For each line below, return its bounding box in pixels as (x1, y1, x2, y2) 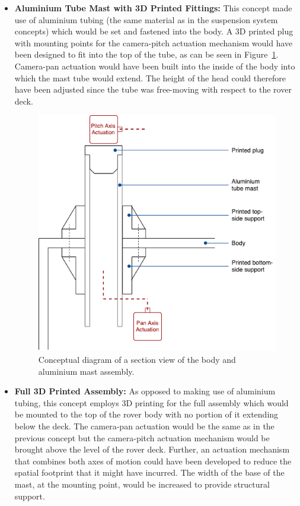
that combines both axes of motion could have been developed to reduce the (14, 454, 292, 467)
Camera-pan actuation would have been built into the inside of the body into (14, 59, 295, 72)
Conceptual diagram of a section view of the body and (38, 353, 236, 365)
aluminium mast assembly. (38, 365, 135, 377)
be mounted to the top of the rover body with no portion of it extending (14, 408, 279, 420)
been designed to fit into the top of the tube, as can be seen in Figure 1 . (14, 48, 279, 61)
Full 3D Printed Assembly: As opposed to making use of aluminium (14, 385, 276, 397)
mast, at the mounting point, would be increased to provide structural (14, 477, 270, 490)
